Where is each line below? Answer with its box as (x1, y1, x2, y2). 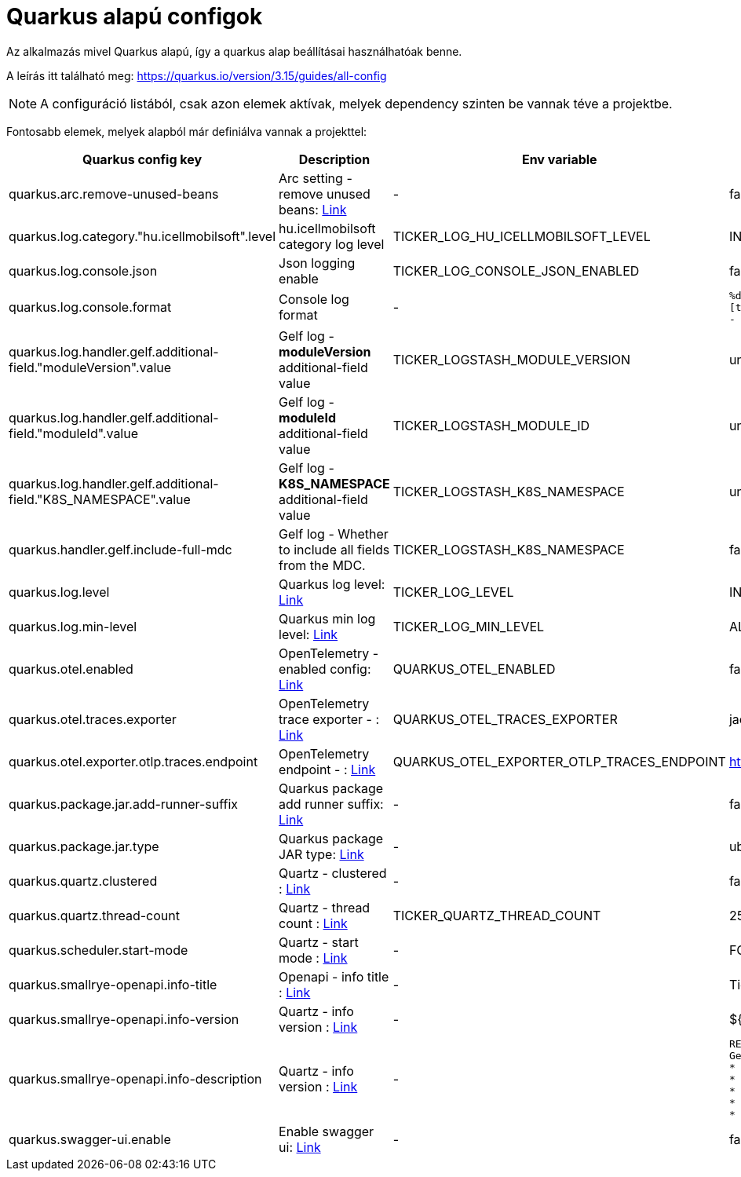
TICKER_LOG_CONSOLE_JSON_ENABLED (392, 262, 640, 279)
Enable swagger (279, 1123, 374, 1139)
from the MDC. (279, 557, 366, 573)
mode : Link (279, 949, 348, 966)
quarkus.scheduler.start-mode (9, 941, 188, 958)
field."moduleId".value (9, 425, 139, 441)
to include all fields (279, 541, 390, 557)
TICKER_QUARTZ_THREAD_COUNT (392, 907, 601, 923)
